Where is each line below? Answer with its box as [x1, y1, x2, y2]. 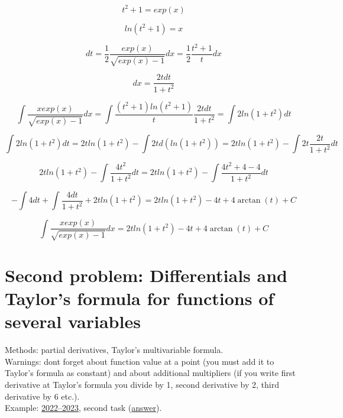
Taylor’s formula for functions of [5, 286, 274, 310]
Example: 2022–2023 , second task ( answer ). [5, 401, 162, 414]
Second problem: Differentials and [5, 263, 287, 287]
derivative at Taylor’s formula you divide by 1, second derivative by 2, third [5, 378, 279, 390]
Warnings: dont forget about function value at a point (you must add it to [5, 355, 274, 367]
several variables [5, 309, 141, 333]
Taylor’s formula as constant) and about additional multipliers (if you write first [5, 367, 296, 379]
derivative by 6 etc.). [5, 390, 80, 402]
